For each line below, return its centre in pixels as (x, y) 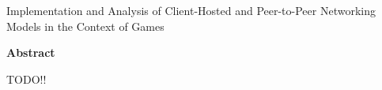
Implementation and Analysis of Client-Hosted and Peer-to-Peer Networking (191, 10)
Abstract (31, 52)
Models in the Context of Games (85, 26)
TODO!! (26, 79)
